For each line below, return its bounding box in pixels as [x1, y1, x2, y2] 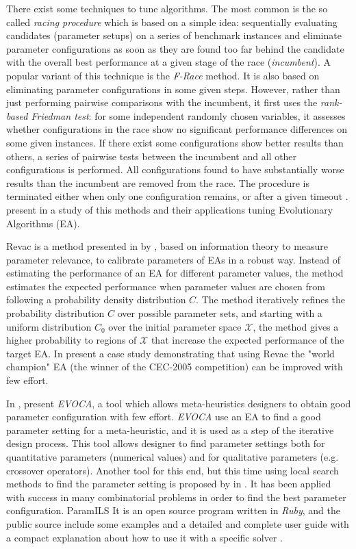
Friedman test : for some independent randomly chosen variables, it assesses [31, 108, 346, 123]
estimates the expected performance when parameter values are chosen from [6, 279, 325, 293]
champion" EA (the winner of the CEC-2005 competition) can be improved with [6, 359, 343, 374]
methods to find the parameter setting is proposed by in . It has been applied [6, 476, 331, 491]
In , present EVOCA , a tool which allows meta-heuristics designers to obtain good [6, 396, 351, 410]
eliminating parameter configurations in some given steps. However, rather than [6, 81, 340, 96]
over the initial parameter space [108, 319, 242, 333]
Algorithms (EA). [6, 216, 80, 230]
